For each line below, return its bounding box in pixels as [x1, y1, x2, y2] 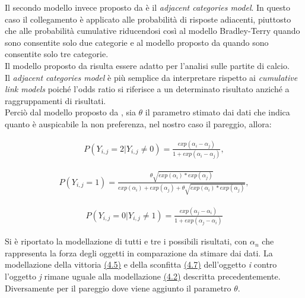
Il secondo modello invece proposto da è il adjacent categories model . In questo [5, 1, 290, 13]
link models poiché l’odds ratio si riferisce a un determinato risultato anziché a [5, 83, 290, 95]
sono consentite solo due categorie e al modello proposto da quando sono [5, 36, 269, 48]
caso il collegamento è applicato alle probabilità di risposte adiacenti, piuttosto [5, 12, 291, 25]
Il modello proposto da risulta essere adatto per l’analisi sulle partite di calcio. [5, 59, 290, 71]
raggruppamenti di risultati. [5, 94, 106, 106]
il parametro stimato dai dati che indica [145, 106, 290, 118]
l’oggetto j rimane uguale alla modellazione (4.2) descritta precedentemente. [5, 270, 281, 283]
